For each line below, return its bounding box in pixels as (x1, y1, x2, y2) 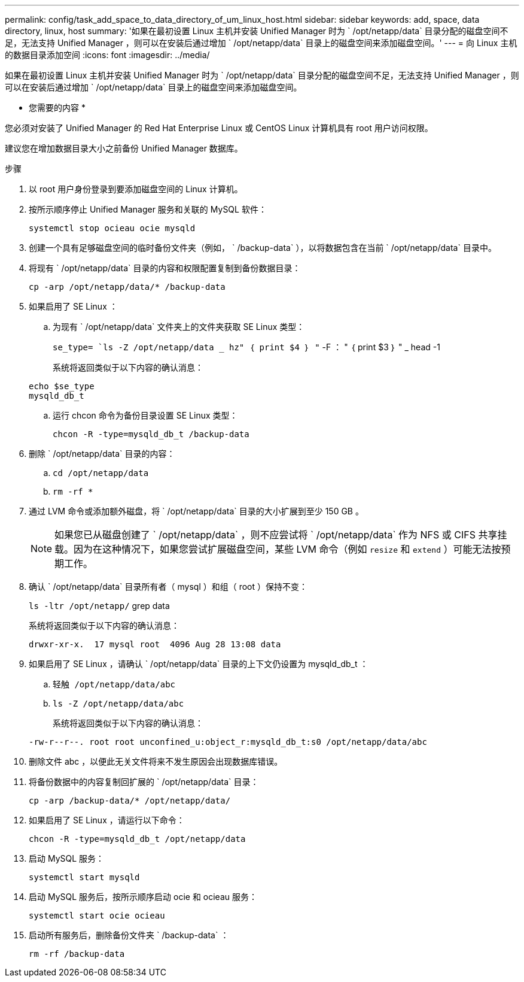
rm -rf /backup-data (29, 949, 125, 959)
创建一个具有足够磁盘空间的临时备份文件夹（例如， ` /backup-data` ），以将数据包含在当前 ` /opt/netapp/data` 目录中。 (29, 243, 496, 253)
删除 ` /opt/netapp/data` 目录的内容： (29, 448, 175, 459)
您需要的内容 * (29, 102, 86, 113)
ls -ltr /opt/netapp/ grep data (29, 601, 170, 611)
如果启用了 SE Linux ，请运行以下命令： (29, 815, 185, 825)
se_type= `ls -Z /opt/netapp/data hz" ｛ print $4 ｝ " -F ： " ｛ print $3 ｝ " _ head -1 (53, 342, 440, 352)
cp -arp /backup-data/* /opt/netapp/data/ (29, 796, 231, 805)
